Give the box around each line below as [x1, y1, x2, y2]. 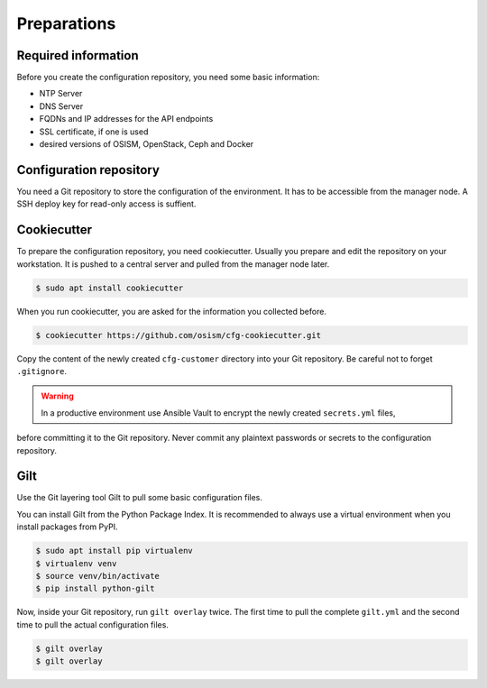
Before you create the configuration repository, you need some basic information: [16, 72, 320, 83]
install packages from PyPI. [16, 521, 118, 532]
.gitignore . [16, 365, 68, 376]
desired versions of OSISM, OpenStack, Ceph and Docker [39, 139, 254, 150]
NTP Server [39, 88, 83, 99]
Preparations [16, 14, 116, 33]
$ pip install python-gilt [35, 583, 155, 594]
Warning [41, 390, 74, 401]
